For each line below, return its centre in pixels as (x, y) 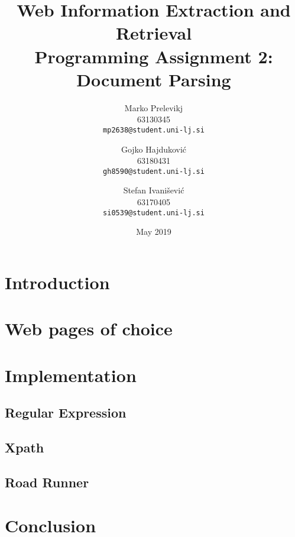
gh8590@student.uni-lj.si (154, 171)
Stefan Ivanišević (154, 190)
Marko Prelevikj (154, 107)
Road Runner (47, 482)
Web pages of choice (89, 329)
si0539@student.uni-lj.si (154, 213)
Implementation (71, 375)
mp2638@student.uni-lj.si (154, 130)
